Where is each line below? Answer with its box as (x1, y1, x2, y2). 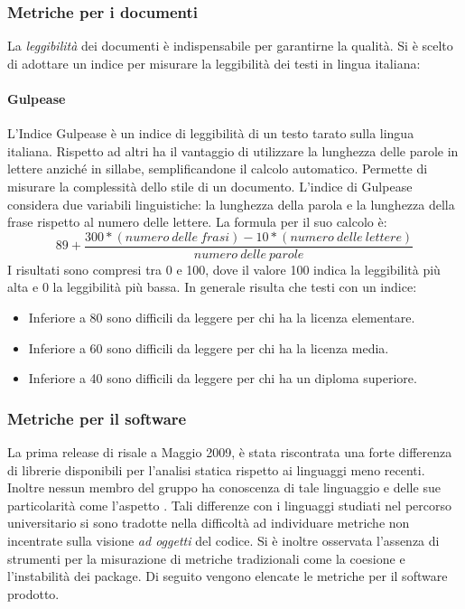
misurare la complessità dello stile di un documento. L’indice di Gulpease (7, 176, 413, 195)
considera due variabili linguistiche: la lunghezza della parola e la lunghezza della (7, 194, 455, 213)
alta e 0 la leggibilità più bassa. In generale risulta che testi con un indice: (7, 277, 417, 296)
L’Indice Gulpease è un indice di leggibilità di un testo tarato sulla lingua (7, 124, 414, 143)
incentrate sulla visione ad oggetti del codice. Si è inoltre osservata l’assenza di (7, 530, 440, 549)
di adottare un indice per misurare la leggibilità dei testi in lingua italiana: (7, 53, 421, 72)
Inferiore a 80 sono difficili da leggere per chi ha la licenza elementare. (28, 308, 415, 327)
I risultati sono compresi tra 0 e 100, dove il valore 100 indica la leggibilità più (7, 259, 441, 278)
